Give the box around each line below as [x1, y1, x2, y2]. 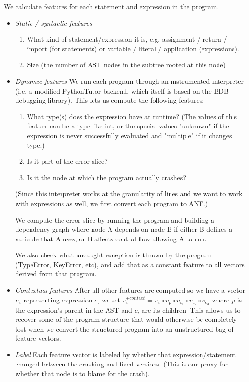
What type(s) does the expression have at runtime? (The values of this [27, 111, 237, 121]
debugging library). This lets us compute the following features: [15, 95, 204, 105]
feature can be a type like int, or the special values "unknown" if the [27, 121, 229, 131]
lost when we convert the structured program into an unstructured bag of [15, 323, 233, 334]
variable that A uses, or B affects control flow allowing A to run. [15, 233, 207, 243]
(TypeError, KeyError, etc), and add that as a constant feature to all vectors [15, 259, 245, 269]
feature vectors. [15, 333, 61, 343]
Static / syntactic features [15, 17, 92, 28]
